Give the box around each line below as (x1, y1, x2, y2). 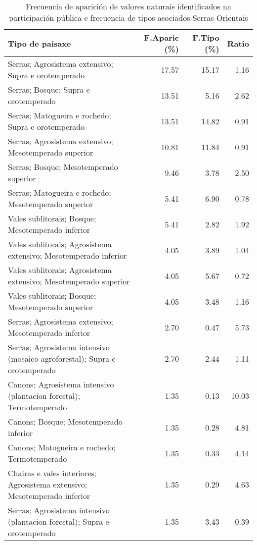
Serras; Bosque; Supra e (8, 84, 90, 95)
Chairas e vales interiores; (8, 467, 97, 479)
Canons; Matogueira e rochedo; (8, 441, 116, 453)
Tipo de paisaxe (8, 37, 71, 49)
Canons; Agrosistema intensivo (8, 379, 114, 390)
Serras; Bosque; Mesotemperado (8, 161, 118, 172)
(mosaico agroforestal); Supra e (8, 353, 116, 364)
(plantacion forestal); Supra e (8, 516, 109, 527)
